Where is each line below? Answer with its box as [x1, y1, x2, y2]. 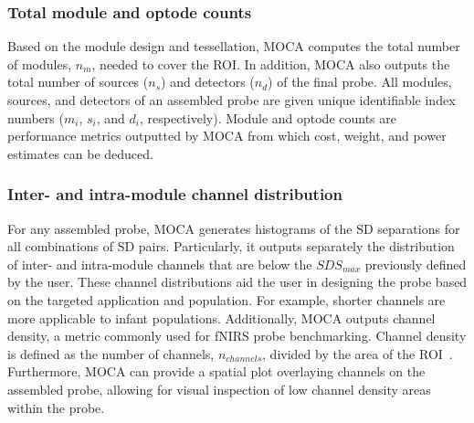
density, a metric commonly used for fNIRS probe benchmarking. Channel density [7, 326, 467, 345]
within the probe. [7, 397, 105, 417]
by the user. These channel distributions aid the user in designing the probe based [7, 272, 468, 291]
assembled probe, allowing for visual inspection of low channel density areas [7, 379, 431, 398]
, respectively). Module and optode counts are [139, 108, 397, 127]
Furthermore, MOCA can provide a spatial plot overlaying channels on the [7, 362, 426, 381]
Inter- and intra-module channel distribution [7, 183, 342, 206]
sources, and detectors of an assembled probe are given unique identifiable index [7, 90, 456, 109]
